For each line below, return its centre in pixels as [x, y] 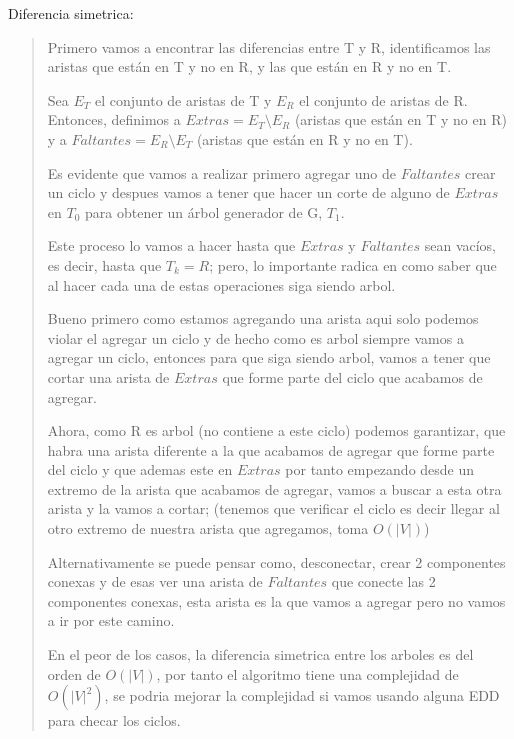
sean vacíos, [460, 245]
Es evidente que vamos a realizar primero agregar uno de [222, 172]
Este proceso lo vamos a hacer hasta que [171, 245]
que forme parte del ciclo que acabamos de [352, 376]
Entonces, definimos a [114, 119]
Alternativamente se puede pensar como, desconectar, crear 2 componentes [276, 561]
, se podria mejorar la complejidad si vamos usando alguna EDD [302, 695]
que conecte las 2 [383, 581]
